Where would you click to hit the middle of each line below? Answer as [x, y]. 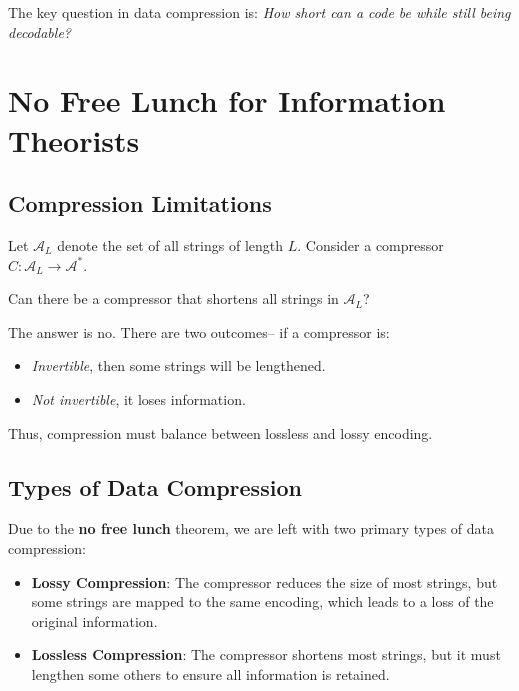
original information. [94, 620]
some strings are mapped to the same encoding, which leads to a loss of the [262, 601]
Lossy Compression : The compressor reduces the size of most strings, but [264, 581]
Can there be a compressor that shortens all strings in [173, 298]
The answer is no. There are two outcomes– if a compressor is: [199, 331]
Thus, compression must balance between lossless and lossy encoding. [220, 432]
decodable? [39, 31]
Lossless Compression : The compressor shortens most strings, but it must [266, 654]
